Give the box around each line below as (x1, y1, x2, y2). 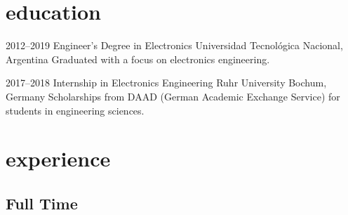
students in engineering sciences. (6, 103, 145, 117)
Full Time (6, 192, 78, 214)
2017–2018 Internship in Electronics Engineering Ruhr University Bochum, (6, 75, 327, 90)
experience (6, 144, 111, 173)
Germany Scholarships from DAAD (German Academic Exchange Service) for (6, 89, 340, 103)
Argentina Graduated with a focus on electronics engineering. (6, 51, 270, 66)
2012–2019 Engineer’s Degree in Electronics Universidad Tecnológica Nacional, (6, 38, 343, 53)
